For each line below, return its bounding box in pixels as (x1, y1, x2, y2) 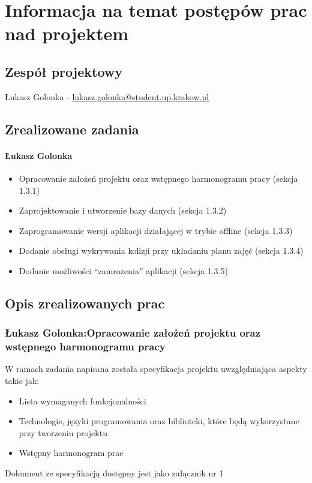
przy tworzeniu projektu (19, 426, 107, 439)
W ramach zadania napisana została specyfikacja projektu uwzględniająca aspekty (5, 362, 307, 375)
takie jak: (5, 374, 40, 387)
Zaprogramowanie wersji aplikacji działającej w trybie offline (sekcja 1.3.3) (19, 224, 293, 236)
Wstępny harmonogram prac (19, 446, 124, 459)
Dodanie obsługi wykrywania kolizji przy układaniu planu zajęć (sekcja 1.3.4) (19, 244, 304, 257)
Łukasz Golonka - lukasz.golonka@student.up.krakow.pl (5, 90, 209, 103)
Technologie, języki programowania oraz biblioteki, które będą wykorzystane (19, 415, 299, 427)
